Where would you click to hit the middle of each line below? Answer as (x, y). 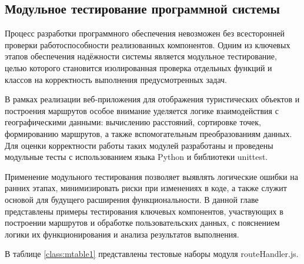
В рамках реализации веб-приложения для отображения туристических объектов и (152, 99)
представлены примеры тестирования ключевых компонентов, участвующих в (144, 211)
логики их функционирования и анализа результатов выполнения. (122, 234)
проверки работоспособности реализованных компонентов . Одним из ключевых (148, 44)
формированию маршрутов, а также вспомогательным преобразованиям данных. (148, 133)
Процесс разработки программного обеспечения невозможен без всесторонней (145, 33)
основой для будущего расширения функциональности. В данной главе (132, 199)
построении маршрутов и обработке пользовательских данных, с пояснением (142, 223)
